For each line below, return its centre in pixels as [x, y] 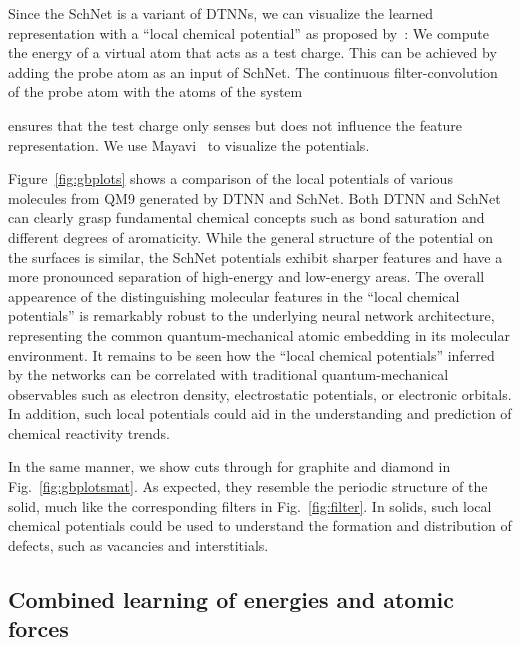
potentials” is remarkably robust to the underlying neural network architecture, [251, 315]
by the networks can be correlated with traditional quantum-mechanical [228, 374]
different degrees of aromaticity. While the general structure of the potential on [250, 236]
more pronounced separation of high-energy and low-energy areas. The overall [246, 276]
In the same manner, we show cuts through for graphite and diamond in [229, 466]
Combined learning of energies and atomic [231, 598]
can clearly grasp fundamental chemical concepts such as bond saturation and [246, 217]
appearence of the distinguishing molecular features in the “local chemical [234, 295]
